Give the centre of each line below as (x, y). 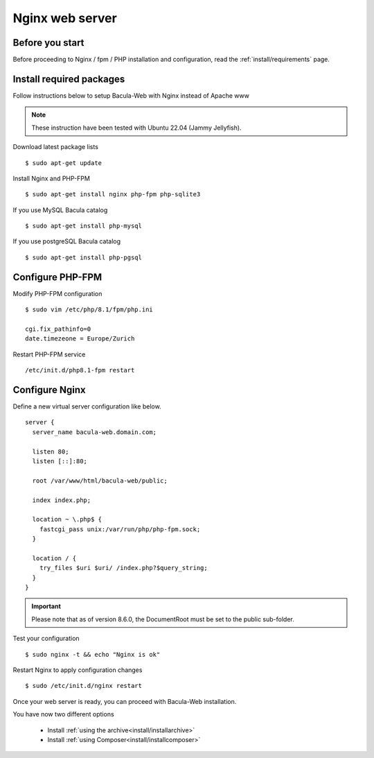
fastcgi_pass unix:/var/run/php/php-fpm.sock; (120, 529)
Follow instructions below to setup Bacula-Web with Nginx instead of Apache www (131, 95)
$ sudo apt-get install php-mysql (83, 226)
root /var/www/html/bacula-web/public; (100, 481)
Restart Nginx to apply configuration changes (78, 670)
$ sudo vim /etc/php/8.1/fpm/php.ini (89, 310)
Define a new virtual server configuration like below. (87, 406)
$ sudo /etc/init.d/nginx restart (83, 686)
